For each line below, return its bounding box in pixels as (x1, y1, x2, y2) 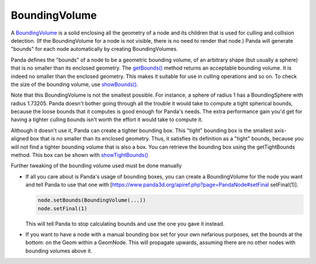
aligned (11, 135, 29, 142)
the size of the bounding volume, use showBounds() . (11, 81, 139, 88)
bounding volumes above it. (25, 247, 92, 254)
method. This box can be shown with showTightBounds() (11, 152, 149, 159)
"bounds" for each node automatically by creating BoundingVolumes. (11, 46, 178, 53)
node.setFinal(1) (37, 205, 88, 212)
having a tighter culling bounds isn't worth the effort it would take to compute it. (11, 116, 203, 123)
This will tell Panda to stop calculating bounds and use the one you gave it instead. (25, 220, 225, 227)
